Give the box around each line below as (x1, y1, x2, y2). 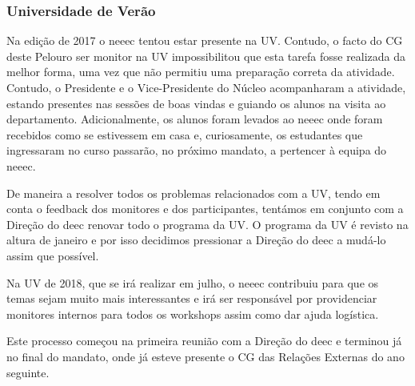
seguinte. (6, 364, 50, 380)
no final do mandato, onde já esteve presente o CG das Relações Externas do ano (6, 348, 405, 364)
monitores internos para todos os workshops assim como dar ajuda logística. (6, 305, 379, 322)
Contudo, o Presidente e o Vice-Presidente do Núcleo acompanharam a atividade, (6, 79, 406, 95)
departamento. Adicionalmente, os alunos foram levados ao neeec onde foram (6, 111, 383, 127)
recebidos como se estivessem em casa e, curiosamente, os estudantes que (6, 126, 363, 143)
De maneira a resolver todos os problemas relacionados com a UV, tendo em (6, 184, 381, 201)
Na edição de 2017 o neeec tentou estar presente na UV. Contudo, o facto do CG (6, 32, 403, 49)
